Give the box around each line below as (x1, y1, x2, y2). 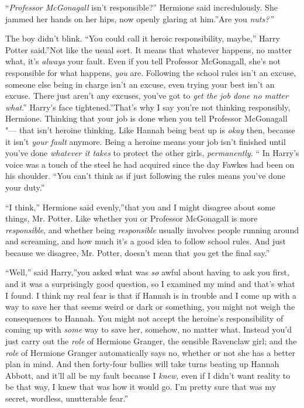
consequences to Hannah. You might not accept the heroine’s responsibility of (5, 312, 284, 324)
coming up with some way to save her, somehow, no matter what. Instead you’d (5, 323, 292, 336)
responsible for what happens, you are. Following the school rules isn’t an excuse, (5, 66, 296, 78)
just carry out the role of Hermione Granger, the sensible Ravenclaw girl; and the (5, 335, 297, 347)
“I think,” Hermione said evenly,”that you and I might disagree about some (5, 200, 275, 213)
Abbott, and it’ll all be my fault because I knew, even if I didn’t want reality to (5, 369, 291, 381)
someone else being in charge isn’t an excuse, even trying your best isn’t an (5, 78, 275, 90)
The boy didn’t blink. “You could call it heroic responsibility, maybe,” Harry (5, 32, 280, 44)
